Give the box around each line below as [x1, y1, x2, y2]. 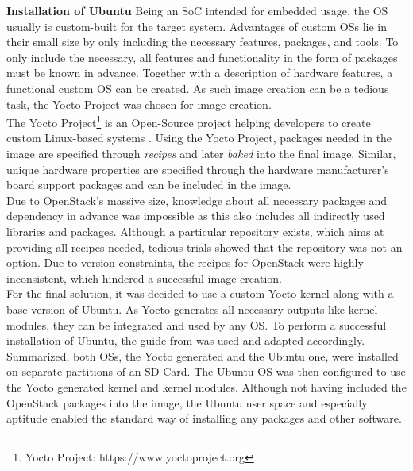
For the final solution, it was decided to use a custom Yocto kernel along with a [6, 285, 394, 302]
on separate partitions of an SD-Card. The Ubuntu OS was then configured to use [6, 363, 406, 380]
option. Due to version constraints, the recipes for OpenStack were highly [6, 254, 364, 271]
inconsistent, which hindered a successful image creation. [6, 269, 282, 286]
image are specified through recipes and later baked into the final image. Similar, [6, 145, 396, 161]
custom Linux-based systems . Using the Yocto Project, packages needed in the [6, 129, 392, 146]
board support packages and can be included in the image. [6, 176, 291, 193]
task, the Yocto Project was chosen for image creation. [6, 95, 272, 112]
